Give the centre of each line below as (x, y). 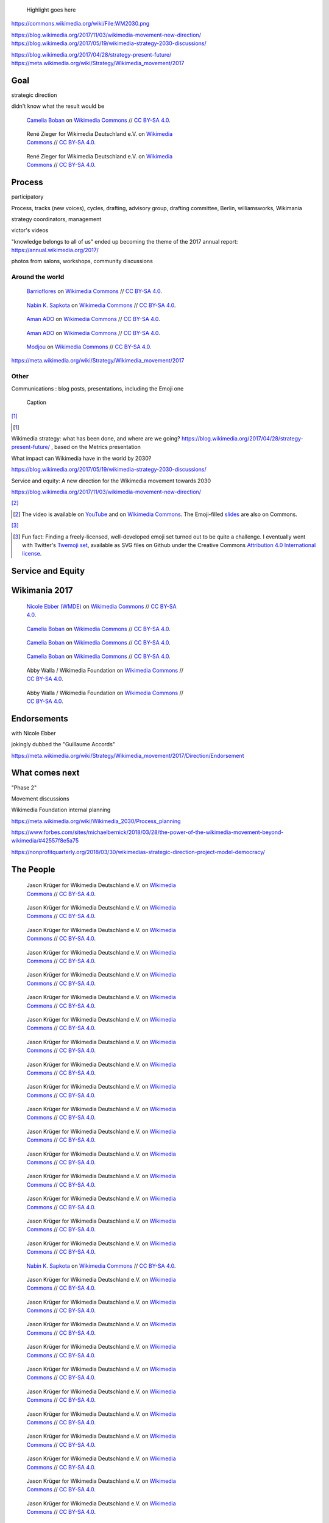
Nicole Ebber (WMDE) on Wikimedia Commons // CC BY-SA (101, 606)
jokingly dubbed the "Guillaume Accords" (63, 744)
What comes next (45, 773)
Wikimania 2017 (42, 591)
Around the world (38, 277)
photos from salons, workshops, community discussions (82, 261)
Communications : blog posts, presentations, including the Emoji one (97, 388)
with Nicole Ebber (34, 733)
